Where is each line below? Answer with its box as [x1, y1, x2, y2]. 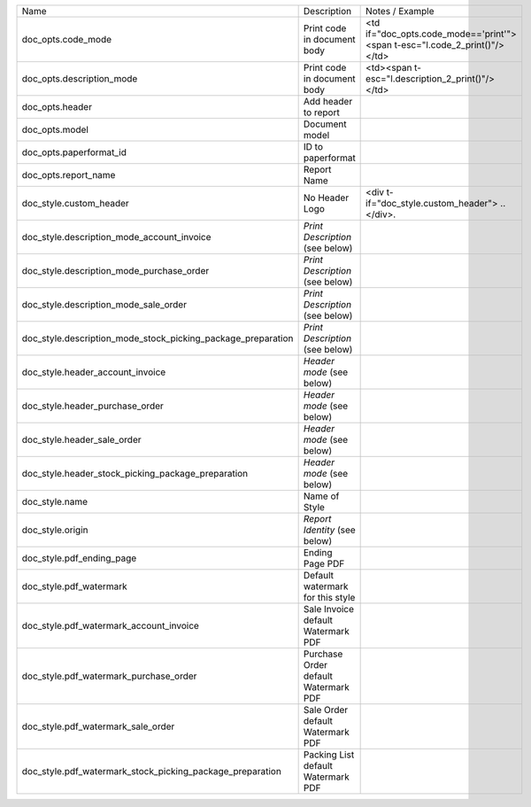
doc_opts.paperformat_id [21, 146, 127, 159]
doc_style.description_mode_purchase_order [21, 265, 210, 276]
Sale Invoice [303, 603, 354, 615]
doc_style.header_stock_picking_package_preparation [21, 468, 249, 479]
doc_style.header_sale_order [21, 434, 142, 446]
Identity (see [303, 524, 356, 536]
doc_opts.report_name [21, 169, 116, 181]
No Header [303, 191, 350, 204]
